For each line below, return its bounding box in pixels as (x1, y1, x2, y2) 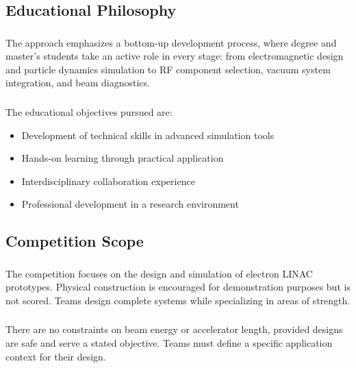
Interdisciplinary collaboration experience (21, 173, 195, 188)
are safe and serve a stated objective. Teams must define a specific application (5, 335, 333, 349)
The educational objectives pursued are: (5, 105, 173, 119)
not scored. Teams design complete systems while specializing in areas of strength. (5, 293, 351, 307)
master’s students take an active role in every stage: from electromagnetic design (5, 49, 344, 63)
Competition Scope (5, 230, 144, 252)
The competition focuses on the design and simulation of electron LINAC (5, 266, 313, 280)
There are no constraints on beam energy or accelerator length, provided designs (5, 322, 343, 336)
